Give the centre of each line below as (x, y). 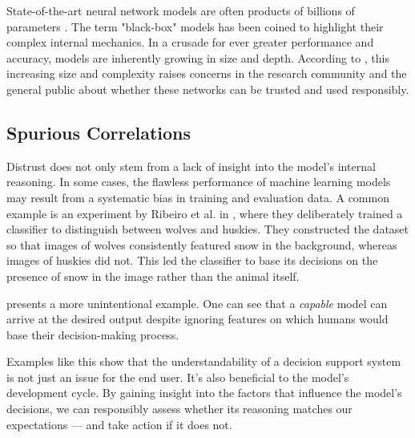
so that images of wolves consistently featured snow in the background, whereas (202, 244)
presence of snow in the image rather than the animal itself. (153, 276)
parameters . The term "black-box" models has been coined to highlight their (195, 26)
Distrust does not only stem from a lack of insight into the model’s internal (191, 166)
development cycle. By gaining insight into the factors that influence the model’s (204, 393)
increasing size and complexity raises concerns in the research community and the (207, 73)
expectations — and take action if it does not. (119, 424)
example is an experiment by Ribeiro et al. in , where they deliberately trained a (205, 213)
